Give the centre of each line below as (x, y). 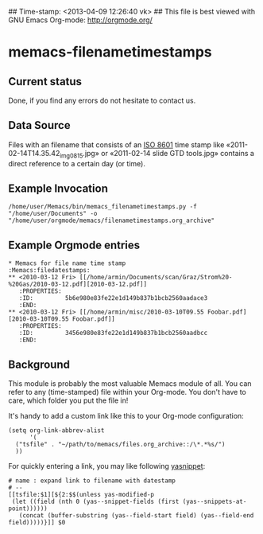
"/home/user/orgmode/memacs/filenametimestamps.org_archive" (112, 221)
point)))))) (28, 509)
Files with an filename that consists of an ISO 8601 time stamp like (116, 144)
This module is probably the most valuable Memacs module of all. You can (130, 384)
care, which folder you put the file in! (68, 400)
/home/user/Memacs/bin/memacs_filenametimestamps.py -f (102, 207)
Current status (45, 82)
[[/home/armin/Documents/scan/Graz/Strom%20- (156, 278)
